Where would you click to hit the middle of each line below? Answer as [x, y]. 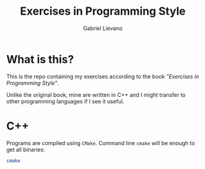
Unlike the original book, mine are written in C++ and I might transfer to [96, 95]
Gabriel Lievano [103, 28]
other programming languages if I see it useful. [65, 101]
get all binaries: [26, 149]
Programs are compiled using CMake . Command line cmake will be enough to [101, 143]
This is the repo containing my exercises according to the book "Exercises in [103, 76]
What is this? [40, 59]
